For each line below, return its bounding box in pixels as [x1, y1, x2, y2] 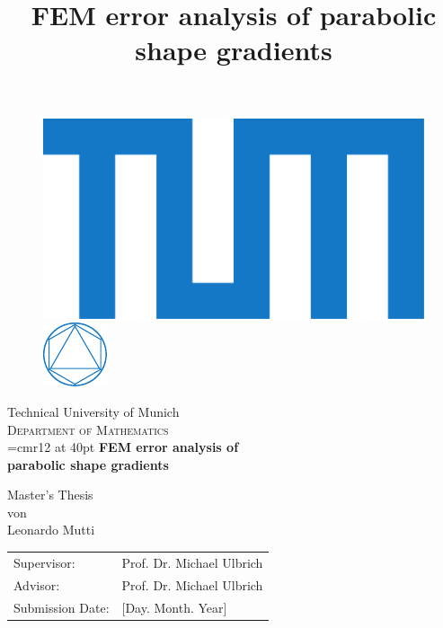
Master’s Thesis [7, 485, 93, 504]
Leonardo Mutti [7, 520, 95, 539]
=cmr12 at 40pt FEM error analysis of [7, 438, 239, 456]
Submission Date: [13, 597, 110, 616]
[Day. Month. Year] [121, 597, 227, 616]
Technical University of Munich [7, 402, 180, 420]
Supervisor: [13, 553, 75, 571]
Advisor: [13, 575, 60, 594]
